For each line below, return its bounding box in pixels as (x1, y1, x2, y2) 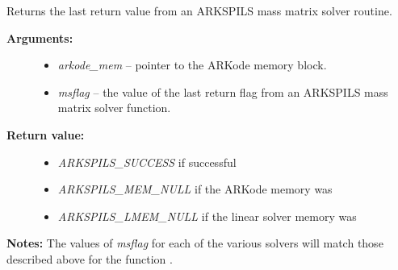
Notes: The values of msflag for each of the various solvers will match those (6, 235, 383, 251)
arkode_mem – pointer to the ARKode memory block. (57, 56, 327, 73)
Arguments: (6, 29, 73, 46)
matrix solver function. (57, 99, 171, 116)
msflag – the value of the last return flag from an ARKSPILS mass (57, 83, 388, 100)
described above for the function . (6, 250, 173, 267)
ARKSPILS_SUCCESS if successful (57, 153, 237, 170)
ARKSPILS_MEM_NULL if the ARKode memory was (57, 181, 333, 197)
